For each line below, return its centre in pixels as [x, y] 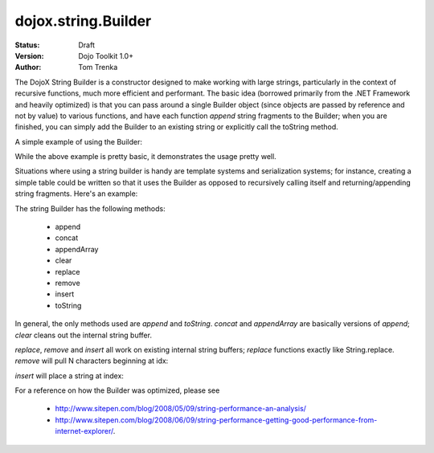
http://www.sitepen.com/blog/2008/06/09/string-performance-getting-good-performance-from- [216, 420]
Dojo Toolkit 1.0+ [106, 55]
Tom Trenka [98, 67]
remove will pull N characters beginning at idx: [92, 361]
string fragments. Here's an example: [76, 194]
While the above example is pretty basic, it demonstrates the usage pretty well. [145, 157]
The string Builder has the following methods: [90, 208]
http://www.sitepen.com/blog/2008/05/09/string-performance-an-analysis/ [181, 409]
